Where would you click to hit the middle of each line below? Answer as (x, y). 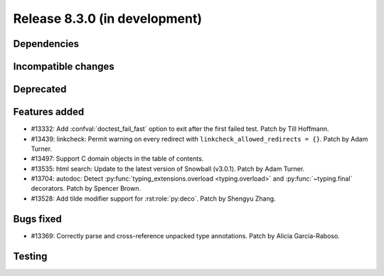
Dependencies (46, 44)
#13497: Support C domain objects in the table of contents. (117, 159)
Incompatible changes (64, 67)
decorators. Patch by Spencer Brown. (86, 189)
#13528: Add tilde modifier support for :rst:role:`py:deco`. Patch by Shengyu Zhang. (154, 198)
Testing (30, 256)
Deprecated (40, 89)
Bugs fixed (37, 219)
